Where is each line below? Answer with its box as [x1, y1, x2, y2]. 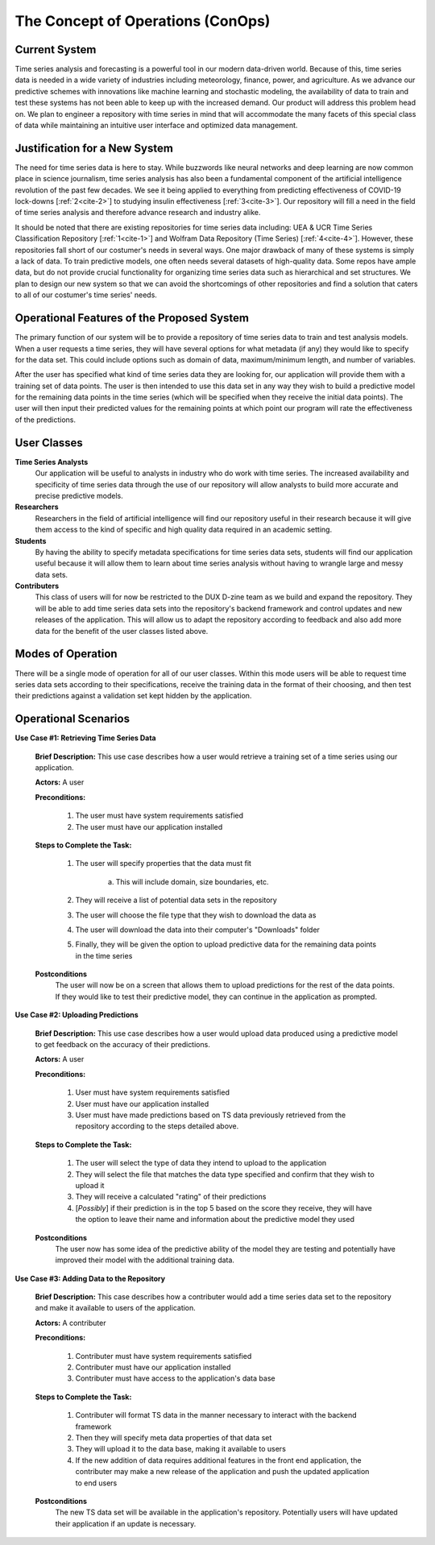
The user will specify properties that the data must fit [75, 859, 251, 868]
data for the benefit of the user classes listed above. [35, 626, 209, 636]
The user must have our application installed [75, 822, 223, 831]
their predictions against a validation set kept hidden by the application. [14, 691, 252, 701]
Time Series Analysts [14, 457, 89, 466]
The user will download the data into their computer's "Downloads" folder [75, 925, 320, 934]
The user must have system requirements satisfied [75, 810, 244, 821]
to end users [75, 1478, 118, 1488]
